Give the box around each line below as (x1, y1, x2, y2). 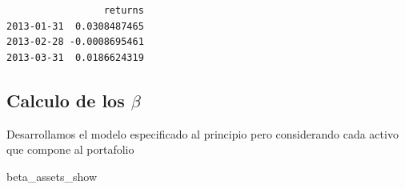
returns (103, 5, 144, 16)
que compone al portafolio (6, 141, 134, 158)
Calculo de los (6, 87, 125, 112)
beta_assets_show (6, 167, 98, 184)
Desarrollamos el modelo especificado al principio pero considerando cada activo (6, 125, 399, 142)
